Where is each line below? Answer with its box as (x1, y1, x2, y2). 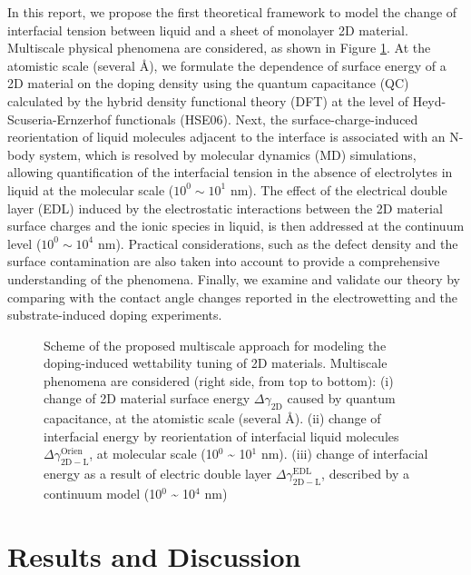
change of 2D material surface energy (44, 389, 250, 408)
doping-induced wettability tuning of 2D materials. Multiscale (44, 353, 388, 372)
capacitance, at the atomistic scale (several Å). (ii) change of (44, 409, 381, 428)
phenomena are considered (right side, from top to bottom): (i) (44, 371, 394, 390)
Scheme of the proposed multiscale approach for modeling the (44, 335, 387, 354)
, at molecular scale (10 (89, 444, 219, 463)
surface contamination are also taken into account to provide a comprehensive (7, 252, 440, 271)
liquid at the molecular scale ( (7, 180, 174, 199)
